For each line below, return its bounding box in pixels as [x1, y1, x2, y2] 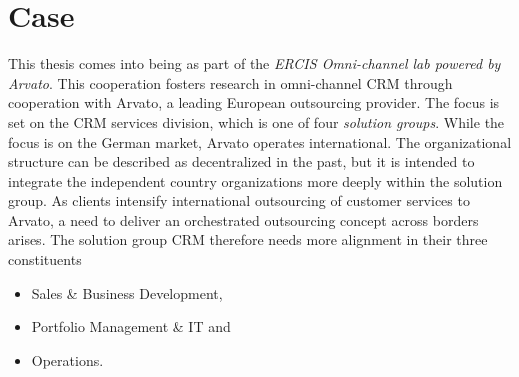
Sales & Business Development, [31, 282, 223, 303]
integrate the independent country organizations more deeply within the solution [8, 170, 503, 191]
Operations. [31, 349, 104, 370]
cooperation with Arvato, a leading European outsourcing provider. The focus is [8, 92, 500, 113]
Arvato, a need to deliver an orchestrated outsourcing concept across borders [8, 209, 479, 230]
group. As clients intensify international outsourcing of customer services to [8, 190, 470, 211]
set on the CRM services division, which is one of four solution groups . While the [8, 111, 505, 132]
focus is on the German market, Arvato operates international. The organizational [8, 131, 512, 152]
